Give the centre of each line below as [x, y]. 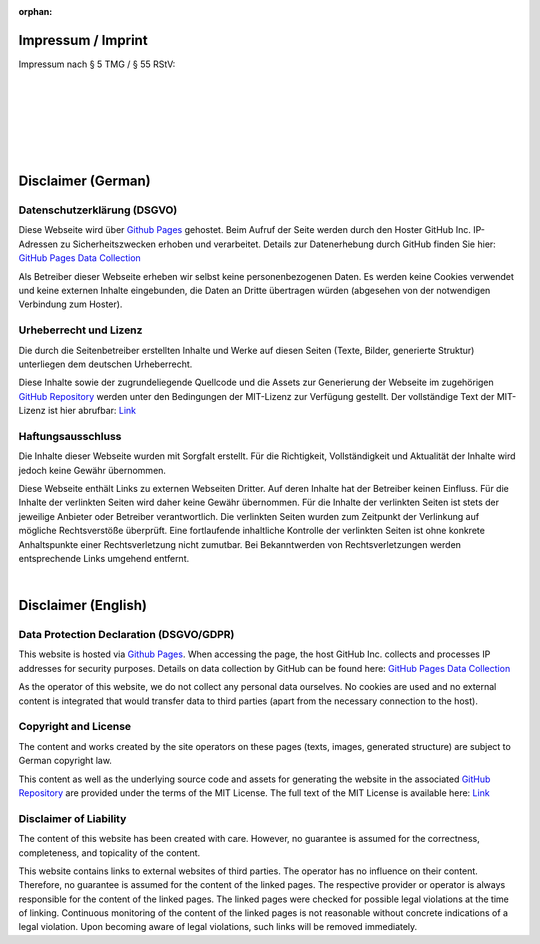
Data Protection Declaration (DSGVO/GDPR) [126, 635]
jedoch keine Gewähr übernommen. [92, 470]
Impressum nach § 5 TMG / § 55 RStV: [97, 64]
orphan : [35, 11]
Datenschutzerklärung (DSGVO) [98, 210]
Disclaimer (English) [82, 605]
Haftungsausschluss [70, 436]
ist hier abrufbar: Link [92, 411]
